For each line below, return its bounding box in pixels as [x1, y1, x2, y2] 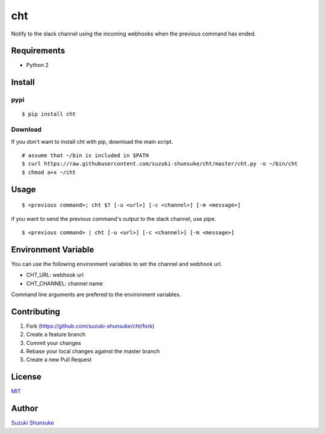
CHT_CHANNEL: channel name [26, 280, 104, 287]
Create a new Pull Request [26, 356, 92, 364]
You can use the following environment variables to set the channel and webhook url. [11, 260, 223, 267]
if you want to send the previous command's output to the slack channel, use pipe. [11, 215, 217, 222]
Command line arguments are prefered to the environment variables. [11, 291, 181, 298]
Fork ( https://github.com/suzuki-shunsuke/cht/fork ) [26, 322, 155, 329]
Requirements [11, 46, 66, 56]
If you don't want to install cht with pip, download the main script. [11, 138, 173, 145]
